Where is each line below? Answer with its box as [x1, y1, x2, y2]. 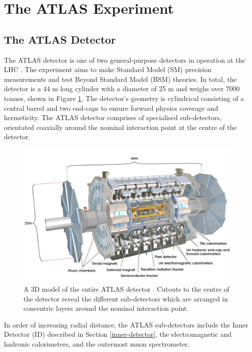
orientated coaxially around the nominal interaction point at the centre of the [4, 122, 237, 132]
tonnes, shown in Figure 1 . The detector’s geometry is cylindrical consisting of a [4, 93, 244, 103]
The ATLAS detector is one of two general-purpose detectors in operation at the [4, 54, 245, 65]
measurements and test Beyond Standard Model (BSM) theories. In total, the [4, 74, 237, 84]
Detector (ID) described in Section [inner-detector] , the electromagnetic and [4, 329, 231, 339]
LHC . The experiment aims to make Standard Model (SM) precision [4, 64, 211, 75]
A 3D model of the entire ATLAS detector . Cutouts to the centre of [23, 283, 229, 294]
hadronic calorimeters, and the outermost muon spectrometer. [4, 338, 190, 349]
